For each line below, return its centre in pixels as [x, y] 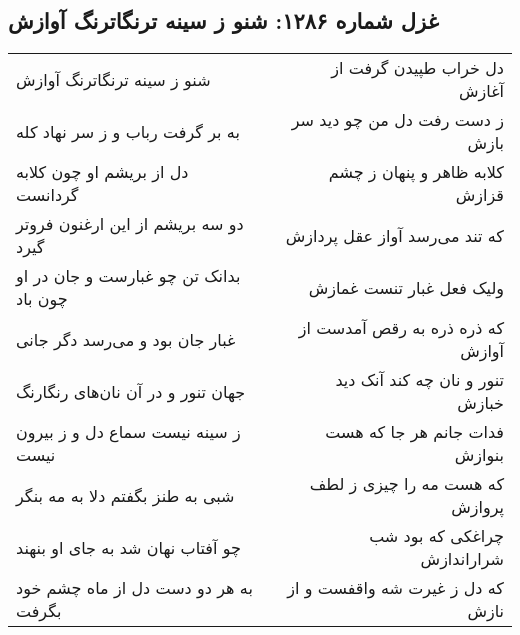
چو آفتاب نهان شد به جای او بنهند [128, 547]
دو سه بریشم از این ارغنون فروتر [130, 224]
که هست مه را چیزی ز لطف [406, 484]
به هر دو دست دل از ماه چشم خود [134, 588]
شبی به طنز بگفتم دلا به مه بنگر [125, 495]
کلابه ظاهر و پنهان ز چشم [416, 172]
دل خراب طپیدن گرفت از [417, 68]
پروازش [477, 507]
